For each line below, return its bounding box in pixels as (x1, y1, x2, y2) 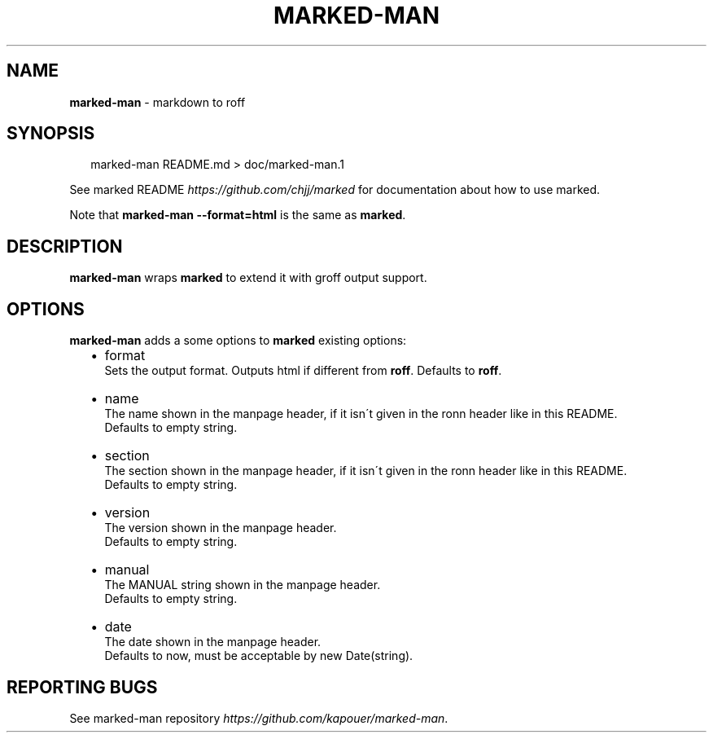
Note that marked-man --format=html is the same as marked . (69, 208, 406, 222)
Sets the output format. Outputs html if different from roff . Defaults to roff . (104, 363, 502, 378)
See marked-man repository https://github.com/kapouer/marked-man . (69, 710, 448, 725)
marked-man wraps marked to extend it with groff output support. (69, 271, 427, 285)
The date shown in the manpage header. (104, 635, 322, 649)
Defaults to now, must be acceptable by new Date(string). (104, 649, 413, 663)
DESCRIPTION (7, 235, 123, 257)
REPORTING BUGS (7, 676, 158, 697)
